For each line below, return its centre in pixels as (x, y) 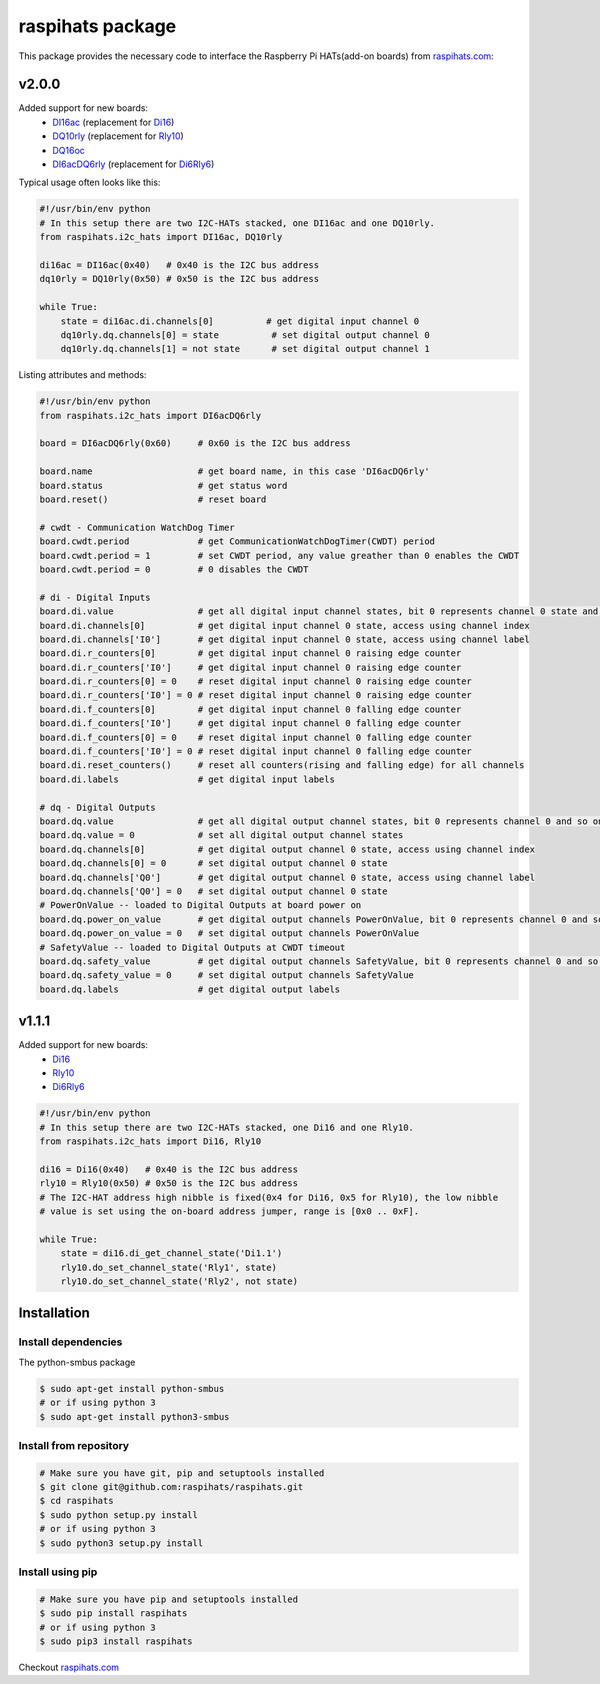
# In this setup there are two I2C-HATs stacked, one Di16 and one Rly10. (227, 1127)
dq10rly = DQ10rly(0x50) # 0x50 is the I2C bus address (179, 279)
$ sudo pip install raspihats (113, 1613)
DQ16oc (68, 150)
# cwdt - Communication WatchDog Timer (137, 527)
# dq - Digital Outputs (98, 807)
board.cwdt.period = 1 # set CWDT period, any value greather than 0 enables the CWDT (279, 555)
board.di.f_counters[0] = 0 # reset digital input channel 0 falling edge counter (255, 737)
